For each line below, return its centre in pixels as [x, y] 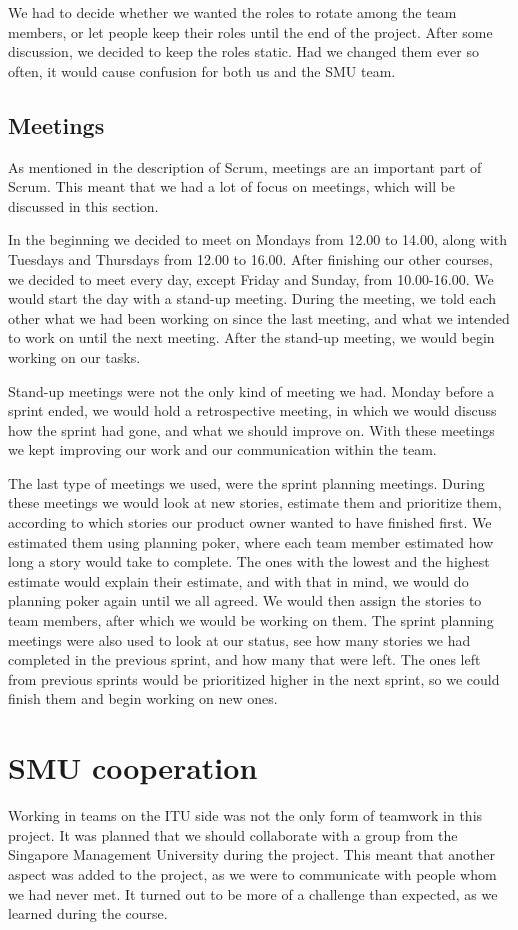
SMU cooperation [133, 767]
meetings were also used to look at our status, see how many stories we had [239, 639]
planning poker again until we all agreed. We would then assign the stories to [245, 600]
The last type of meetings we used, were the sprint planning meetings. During [246, 482]
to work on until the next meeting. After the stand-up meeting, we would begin [251, 337]
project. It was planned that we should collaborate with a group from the [233, 834]
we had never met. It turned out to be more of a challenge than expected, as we [253, 893]
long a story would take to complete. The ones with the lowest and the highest [249, 561]
